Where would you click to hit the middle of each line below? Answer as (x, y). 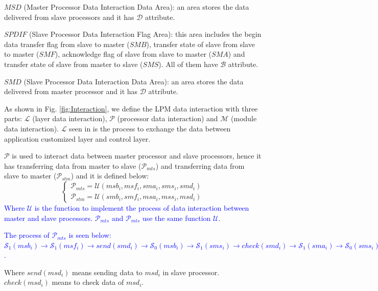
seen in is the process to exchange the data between (150, 128)
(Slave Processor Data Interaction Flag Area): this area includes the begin (145, 34)
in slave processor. (191, 272)
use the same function (176, 218)
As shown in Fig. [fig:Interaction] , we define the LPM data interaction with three (131, 108)
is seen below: (90, 235)
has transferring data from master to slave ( (73, 165)
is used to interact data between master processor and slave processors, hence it (137, 156)
